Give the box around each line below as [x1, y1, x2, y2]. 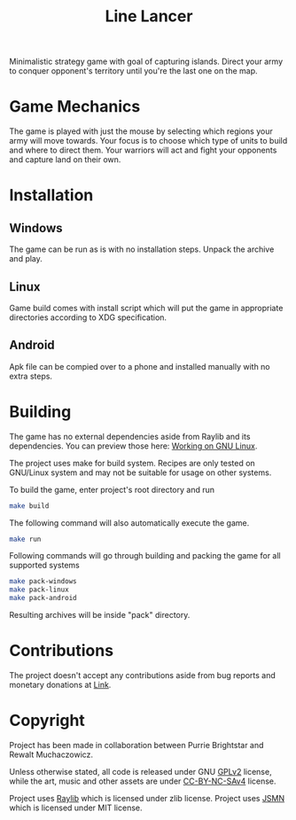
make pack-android [9, 594, 77, 603]
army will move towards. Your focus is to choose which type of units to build [9, 136, 288, 146]
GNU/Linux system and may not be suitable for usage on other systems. [9, 467, 272, 478]
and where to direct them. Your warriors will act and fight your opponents [9, 144, 277, 156]
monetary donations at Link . [9, 680, 112, 690]
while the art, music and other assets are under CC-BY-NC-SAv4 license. [9, 776, 277, 786]
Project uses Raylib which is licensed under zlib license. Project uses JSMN [9, 793, 285, 803]
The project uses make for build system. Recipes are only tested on [9, 457, 255, 468]
